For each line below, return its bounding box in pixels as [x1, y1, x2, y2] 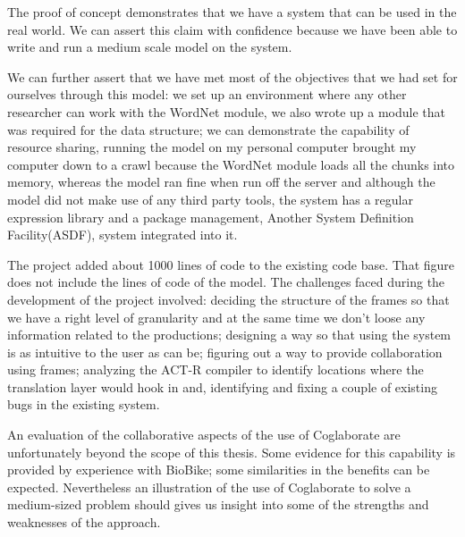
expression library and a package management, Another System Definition [7, 207, 414, 226]
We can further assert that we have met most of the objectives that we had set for [7, 67, 458, 86]
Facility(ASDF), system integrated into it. [7, 225, 238, 244]
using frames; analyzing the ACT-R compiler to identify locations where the [7, 360, 424, 379]
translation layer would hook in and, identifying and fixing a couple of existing [7, 377, 437, 396]
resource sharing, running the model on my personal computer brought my [7, 138, 417, 156]
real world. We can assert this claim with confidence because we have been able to [7, 20, 458, 38]
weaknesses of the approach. [7, 513, 161, 532]
